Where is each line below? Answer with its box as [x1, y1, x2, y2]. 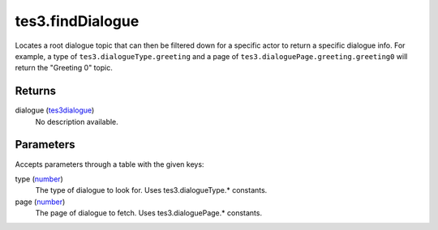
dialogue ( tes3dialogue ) [15, 105, 95, 115]
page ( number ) [15, 197, 66, 207]
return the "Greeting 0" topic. [15, 63, 113, 73]
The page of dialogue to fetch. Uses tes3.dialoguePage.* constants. [35, 208, 263, 218]
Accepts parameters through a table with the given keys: [15, 159, 204, 169]
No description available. [35, 117, 119, 126]
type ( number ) [15, 174, 64, 184]
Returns [15, 84, 57, 98]
